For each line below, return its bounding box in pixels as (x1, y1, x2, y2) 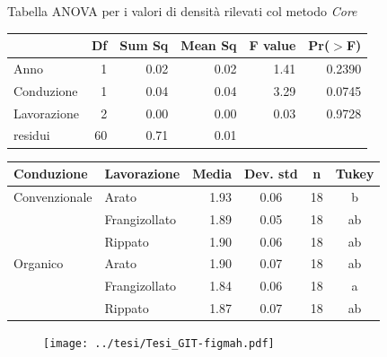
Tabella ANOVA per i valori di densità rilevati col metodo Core (7, 2, 357, 20)
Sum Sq (119, 36, 169, 55)
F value (249, 36, 296, 55)
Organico (13, 254, 64, 273)
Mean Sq (180, 36, 237, 55)
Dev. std (244, 164, 298, 183)
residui (13, 126, 50, 144)
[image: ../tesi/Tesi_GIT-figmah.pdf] (43, 337, 275, 351)
